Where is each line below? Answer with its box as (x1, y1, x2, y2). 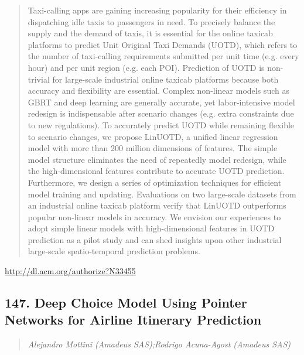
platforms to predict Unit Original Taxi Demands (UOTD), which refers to (28, 38, 298, 50)
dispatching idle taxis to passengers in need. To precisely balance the (28, 15, 275, 28)
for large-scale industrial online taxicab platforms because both (52, 73, 279, 85)
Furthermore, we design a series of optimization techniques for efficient (28, 176, 282, 188)
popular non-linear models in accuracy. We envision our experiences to (28, 210, 281, 223)
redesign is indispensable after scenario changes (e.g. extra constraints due (28, 107, 294, 120)
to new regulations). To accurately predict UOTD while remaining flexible (28, 118, 295, 131)
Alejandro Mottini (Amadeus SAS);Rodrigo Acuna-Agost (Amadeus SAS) (28, 338, 291, 350)
